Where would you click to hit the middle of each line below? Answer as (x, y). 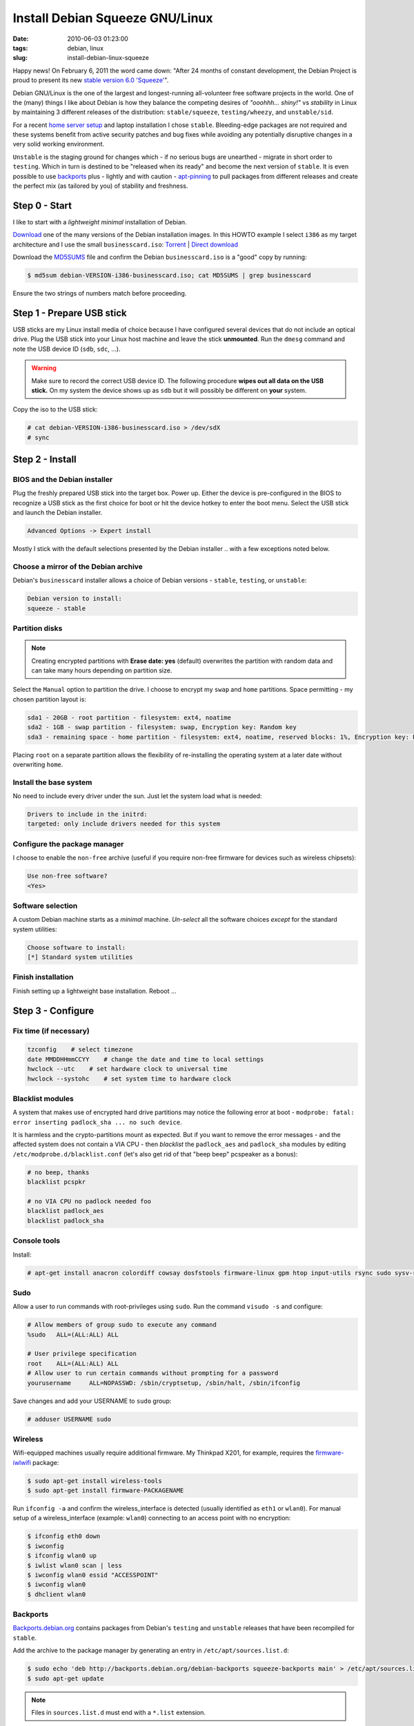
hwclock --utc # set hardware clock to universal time (127, 1069)
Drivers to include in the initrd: (87, 814)
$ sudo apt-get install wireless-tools (95, 1481)
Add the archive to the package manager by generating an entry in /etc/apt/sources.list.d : (151, 1651)
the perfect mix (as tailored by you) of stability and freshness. (100, 186)
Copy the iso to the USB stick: (55, 409)
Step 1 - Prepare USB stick (70, 313)
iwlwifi (22, 1462)
